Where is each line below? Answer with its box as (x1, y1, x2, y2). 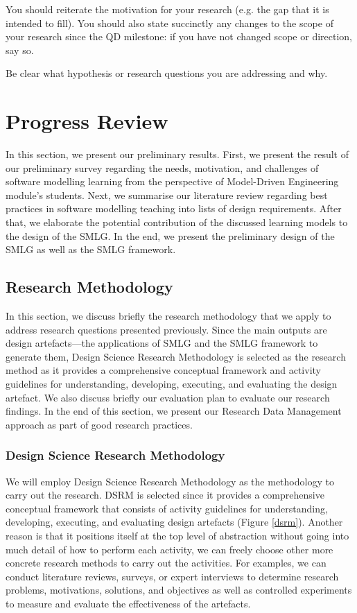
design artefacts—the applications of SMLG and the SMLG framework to (6, 336, 318, 350)
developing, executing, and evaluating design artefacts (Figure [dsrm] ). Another (6, 515, 343, 529)
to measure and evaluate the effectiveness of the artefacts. (6, 596, 251, 610)
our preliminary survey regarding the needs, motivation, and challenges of (6, 160, 319, 175)
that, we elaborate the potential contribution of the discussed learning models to (6, 215, 348, 230)
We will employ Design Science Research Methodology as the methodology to (6, 474, 334, 488)
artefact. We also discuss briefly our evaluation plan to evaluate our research (6, 390, 330, 404)
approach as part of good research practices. (6, 417, 193, 431)
